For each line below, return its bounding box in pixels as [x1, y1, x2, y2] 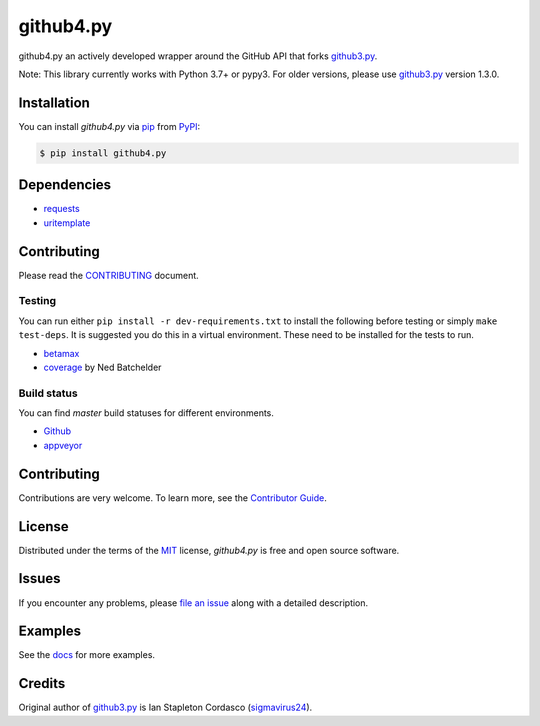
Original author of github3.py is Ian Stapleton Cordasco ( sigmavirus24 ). [18, 701, 313, 714]
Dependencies [18, 176, 112, 194]
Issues [18, 570, 61, 587]
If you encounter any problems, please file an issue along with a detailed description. [18, 596, 369, 609]
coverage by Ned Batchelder [43, 361, 162, 373]
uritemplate [43, 216, 91, 229]
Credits [18, 675, 66, 692]
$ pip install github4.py [39, 147, 167, 159]
